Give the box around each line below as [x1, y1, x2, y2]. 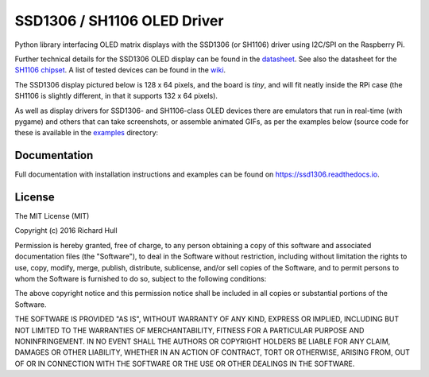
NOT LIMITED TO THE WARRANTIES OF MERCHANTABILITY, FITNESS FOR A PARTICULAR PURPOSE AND [14, 325, 365, 335]
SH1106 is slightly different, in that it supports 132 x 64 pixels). [14, 91, 218, 101]
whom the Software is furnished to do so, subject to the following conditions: [14, 274, 267, 284]
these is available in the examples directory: [14, 128, 159, 138]
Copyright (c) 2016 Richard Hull [14, 226, 118, 235]
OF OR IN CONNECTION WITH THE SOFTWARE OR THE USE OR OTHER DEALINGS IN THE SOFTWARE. [14, 359, 355, 368]
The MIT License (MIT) [14, 212, 90, 221]
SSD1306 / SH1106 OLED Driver [14, 12, 224, 29]
